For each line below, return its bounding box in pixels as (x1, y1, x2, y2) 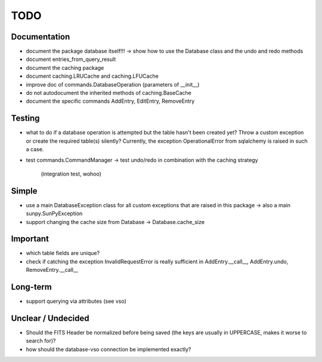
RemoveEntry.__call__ (26, 266, 79, 274)
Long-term (11, 282, 52, 292)
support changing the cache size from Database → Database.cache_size (26, 218, 205, 225)
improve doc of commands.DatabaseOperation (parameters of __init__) (26, 81, 200, 88)
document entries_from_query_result (26, 56, 116, 63)
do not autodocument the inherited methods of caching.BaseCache (26, 90, 192, 97)
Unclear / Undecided (11, 313, 89, 323)
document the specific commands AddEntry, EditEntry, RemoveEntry (26, 97, 195, 105)
